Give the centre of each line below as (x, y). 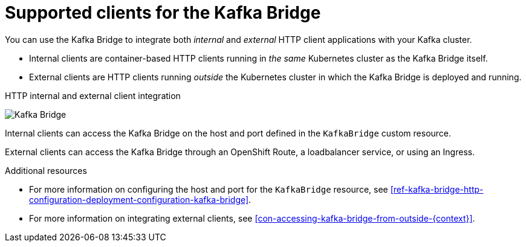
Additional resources (46, 170)
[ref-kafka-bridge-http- (437, 189)
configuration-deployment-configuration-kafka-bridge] (139, 199)
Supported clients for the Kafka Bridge (163, 13)
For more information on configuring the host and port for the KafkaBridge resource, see (209, 189)
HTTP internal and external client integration (93, 95)
